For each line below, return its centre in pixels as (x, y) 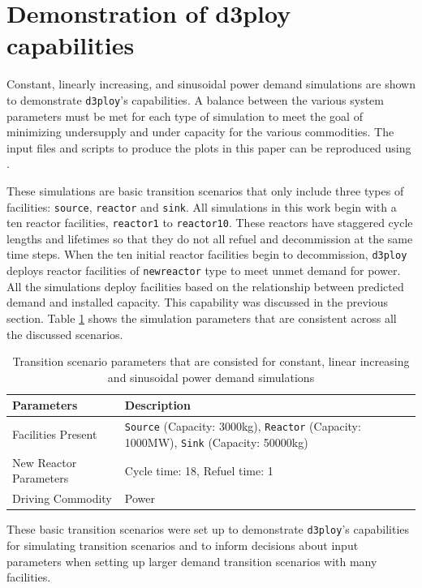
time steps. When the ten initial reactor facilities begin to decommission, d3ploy (207, 254)
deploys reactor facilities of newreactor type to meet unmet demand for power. (204, 270)
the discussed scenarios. (65, 334)
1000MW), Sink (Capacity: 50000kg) (216, 442)
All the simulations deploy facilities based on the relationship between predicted (205, 286)
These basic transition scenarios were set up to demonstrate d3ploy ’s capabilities (208, 529)
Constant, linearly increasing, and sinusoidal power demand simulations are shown (211, 84)
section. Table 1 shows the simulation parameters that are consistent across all (202, 318)
